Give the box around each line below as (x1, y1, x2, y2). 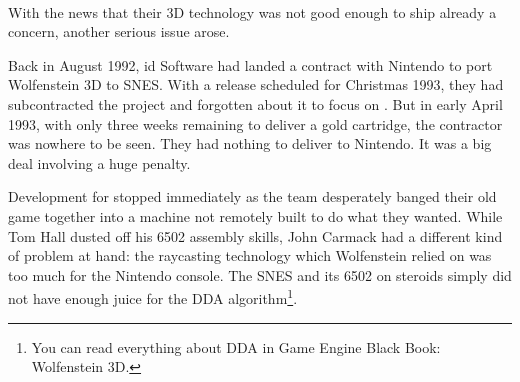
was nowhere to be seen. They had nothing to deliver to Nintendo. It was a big (8, 133, 492, 154)
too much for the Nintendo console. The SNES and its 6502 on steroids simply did (8, 264, 512, 285)
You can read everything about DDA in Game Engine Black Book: (31, 336, 441, 357)
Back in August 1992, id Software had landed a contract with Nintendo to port (8, 54, 493, 75)
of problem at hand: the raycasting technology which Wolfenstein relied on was (8, 245, 492, 266)
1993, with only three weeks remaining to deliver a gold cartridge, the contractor (8, 113, 503, 134)
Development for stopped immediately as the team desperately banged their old (8, 186, 497, 207)
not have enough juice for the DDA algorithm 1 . (8, 285, 298, 308)
